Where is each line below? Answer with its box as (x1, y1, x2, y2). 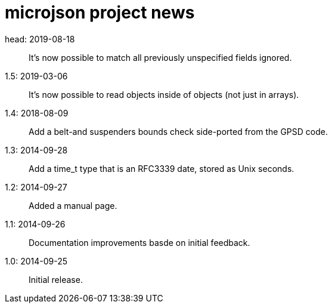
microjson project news (5, 2, 195, 23)
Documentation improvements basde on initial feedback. (29, 237, 250, 248)
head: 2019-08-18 (5, 33, 75, 44)
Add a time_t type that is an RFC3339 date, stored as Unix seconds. (29, 163, 294, 174)
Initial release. (29, 274, 83, 285)
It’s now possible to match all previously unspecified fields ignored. (29, 52, 292, 63)
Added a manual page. (29, 200, 117, 211)
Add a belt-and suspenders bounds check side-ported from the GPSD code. (29, 126, 328, 137)
